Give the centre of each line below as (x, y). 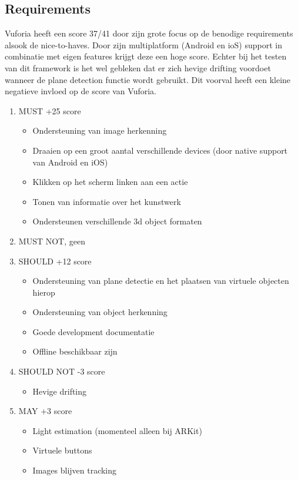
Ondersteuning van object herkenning (100, 312)
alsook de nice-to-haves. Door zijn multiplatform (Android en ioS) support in (143, 44)
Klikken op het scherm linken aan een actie (110, 182)
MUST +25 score (50, 110)
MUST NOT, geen (52, 241)
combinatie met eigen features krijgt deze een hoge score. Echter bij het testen (146, 56)
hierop (44, 292)
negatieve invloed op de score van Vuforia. (81, 91)
